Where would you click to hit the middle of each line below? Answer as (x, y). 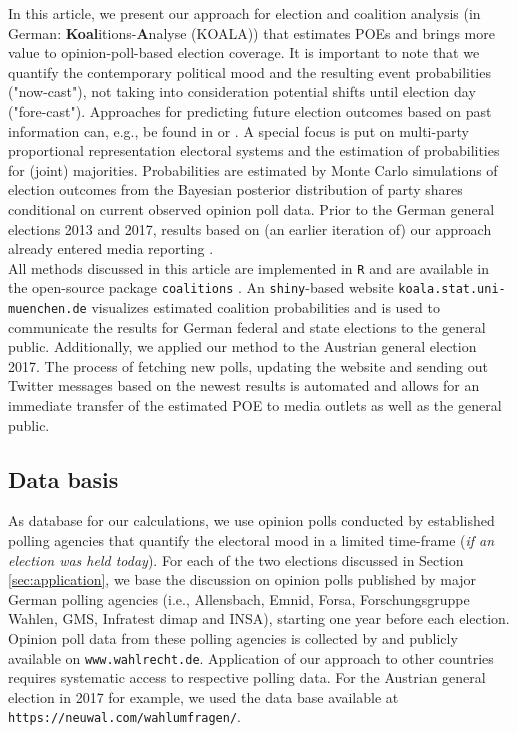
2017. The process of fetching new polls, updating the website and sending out (248, 365)
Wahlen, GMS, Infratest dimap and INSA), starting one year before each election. (259, 618)
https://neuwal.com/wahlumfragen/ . (124, 716)
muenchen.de (47, 309)
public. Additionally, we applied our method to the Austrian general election (242, 346)
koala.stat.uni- (452, 289)
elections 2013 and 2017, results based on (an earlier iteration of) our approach (250, 228)
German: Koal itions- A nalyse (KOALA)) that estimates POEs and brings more (251, 32)
